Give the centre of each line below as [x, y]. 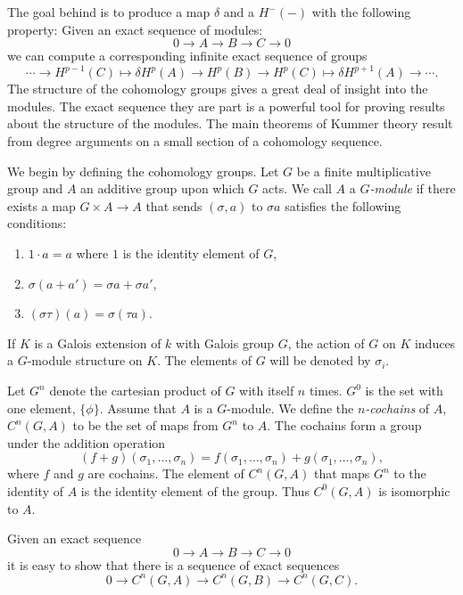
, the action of [326, 342]
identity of [36, 490]
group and [35, 188]
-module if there [413, 188]
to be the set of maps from [145, 425]
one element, [41, 408]
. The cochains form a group [344, 425]
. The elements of [204, 360]
